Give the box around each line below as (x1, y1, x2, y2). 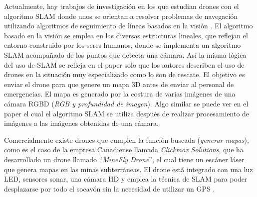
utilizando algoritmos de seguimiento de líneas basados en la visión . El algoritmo (4, 20, 253, 31)
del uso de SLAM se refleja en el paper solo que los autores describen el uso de (4, 59, 245, 70)
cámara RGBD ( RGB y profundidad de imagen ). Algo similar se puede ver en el (4, 98, 249, 108)
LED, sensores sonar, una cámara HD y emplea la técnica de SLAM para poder (4, 174, 248, 184)
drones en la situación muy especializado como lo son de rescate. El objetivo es (4, 69, 245, 80)
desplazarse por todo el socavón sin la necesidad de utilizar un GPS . (4, 183, 215, 194)
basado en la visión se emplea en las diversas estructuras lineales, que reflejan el (4, 30, 248, 40)
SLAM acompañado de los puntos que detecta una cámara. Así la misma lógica (4, 49, 247, 60)
